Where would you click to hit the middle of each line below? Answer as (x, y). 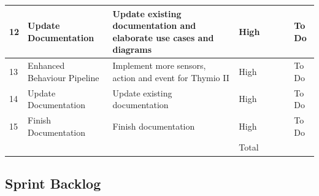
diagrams (132, 49)
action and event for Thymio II (171, 77)
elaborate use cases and (163, 37)
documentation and (154, 25)
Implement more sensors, (159, 65)
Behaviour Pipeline (63, 77)
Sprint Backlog (53, 183)
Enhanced (46, 65)
